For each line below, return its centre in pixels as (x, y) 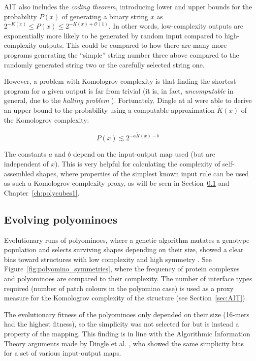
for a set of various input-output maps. (63, 353)
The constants (25, 154)
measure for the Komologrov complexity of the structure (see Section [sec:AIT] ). (126, 298)
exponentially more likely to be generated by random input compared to (113, 35)
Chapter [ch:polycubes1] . (42, 192)
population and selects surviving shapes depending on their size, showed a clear (124, 249)
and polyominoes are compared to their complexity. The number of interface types (128, 278)
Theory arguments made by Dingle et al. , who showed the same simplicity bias (124, 343)
